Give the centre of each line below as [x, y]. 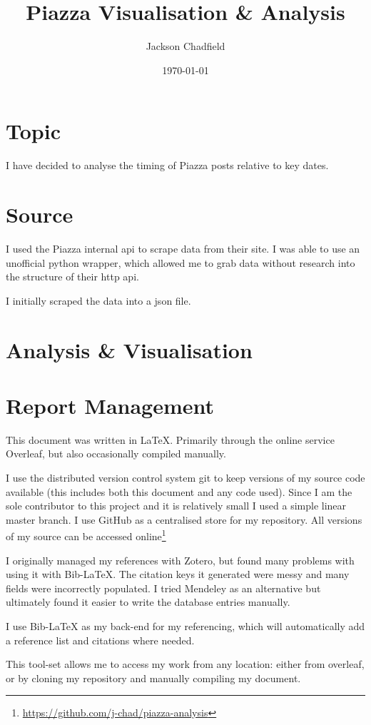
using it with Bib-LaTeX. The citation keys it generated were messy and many [178, 574]
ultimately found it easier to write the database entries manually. [148, 602]
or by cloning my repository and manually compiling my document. [153, 678]
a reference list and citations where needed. [100, 640]
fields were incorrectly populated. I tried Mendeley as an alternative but [163, 588]
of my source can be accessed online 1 [86, 535]
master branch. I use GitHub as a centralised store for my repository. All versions [184, 519]
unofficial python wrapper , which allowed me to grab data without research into [181, 262]
